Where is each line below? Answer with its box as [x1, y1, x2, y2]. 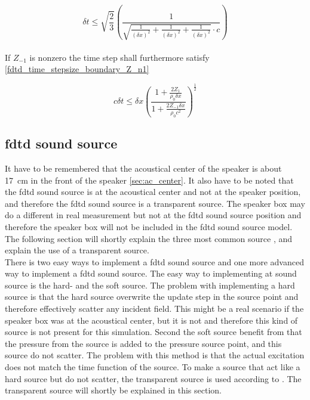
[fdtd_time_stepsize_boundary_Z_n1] [5, 63, 149, 75]
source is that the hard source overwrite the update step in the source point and [5, 290, 299, 303]
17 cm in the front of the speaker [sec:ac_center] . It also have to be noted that [5, 173, 294, 186]
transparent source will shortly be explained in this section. [5, 384, 222, 396]
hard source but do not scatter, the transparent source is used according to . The [5, 372, 302, 385]
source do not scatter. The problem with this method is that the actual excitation [5, 349, 305, 361]
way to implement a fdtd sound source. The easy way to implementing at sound [5, 267, 297, 280]
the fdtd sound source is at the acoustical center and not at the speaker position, [5, 185, 301, 198]
